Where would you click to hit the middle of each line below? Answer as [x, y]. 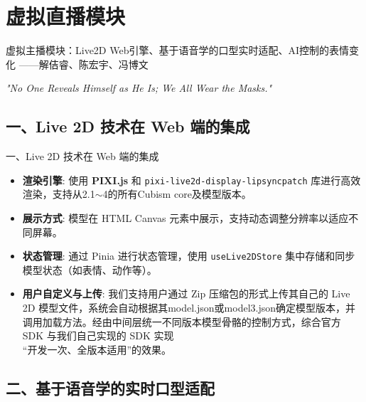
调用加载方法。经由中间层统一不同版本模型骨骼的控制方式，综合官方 [182, 321]
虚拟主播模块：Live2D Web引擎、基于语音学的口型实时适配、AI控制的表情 [177, 50]
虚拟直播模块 [66, 16]
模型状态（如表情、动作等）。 [90, 269]
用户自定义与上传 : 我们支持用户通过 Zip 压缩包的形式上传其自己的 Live [186, 293]
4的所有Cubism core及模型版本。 [177, 194]
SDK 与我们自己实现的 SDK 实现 [98, 335]
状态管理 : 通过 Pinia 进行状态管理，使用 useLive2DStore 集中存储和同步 [189, 256]
